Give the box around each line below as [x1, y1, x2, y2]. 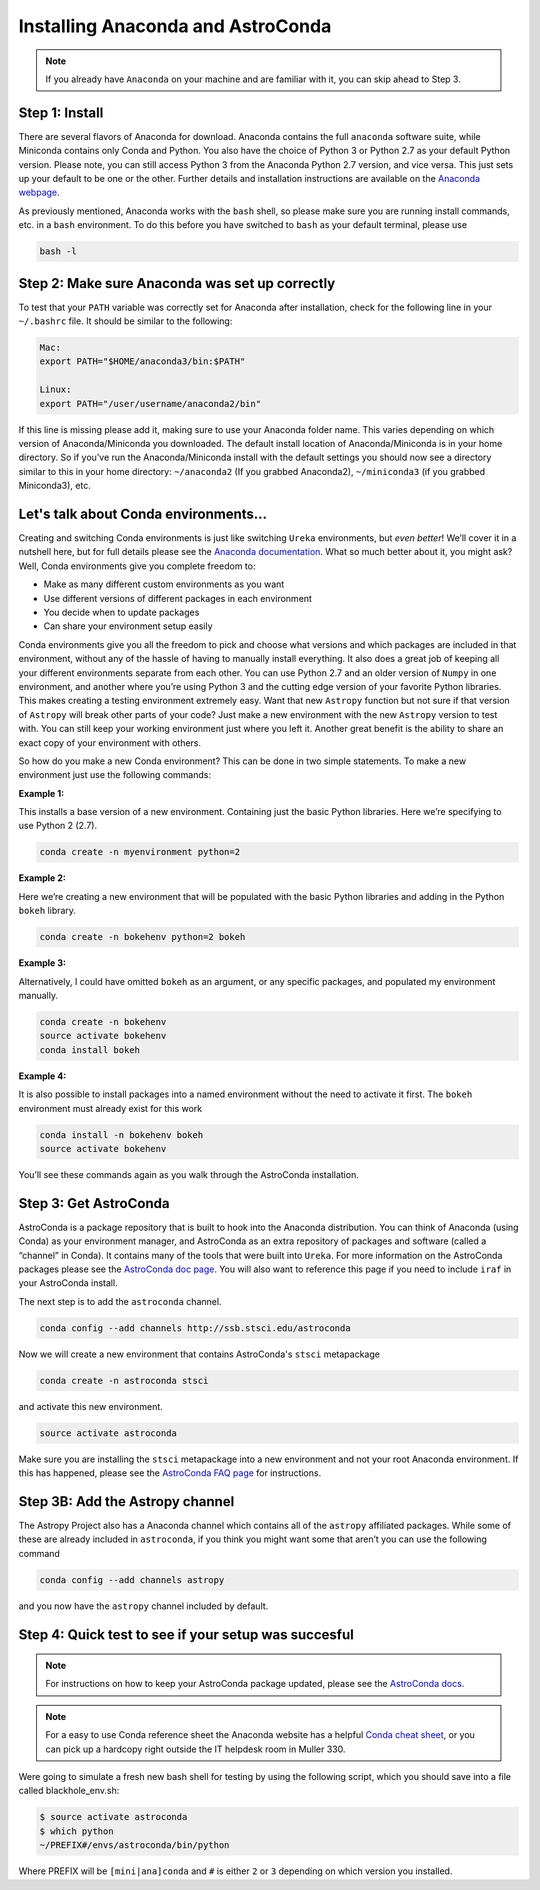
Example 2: [18, 872, 67, 884]
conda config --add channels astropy [39, 1574, 225, 1585]
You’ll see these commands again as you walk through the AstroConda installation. [18, 1168, 359, 1180]
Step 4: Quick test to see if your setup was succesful [18, 1626, 354, 1643]
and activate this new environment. [18, 1400, 164, 1412]
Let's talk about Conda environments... [18, 505, 268, 522]
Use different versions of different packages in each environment [43, 592, 312, 604]
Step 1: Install [18, 104, 104, 121]
